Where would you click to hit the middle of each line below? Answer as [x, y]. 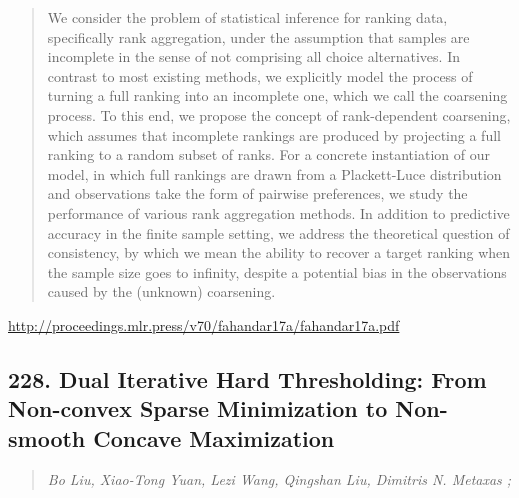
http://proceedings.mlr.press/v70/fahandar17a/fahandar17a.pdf [204, 324]
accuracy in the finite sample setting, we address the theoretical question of [278, 232]
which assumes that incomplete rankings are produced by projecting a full [274, 134]
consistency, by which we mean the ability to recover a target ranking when [279, 252]
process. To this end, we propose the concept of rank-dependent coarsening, [279, 114]
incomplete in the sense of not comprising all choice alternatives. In [253, 56]
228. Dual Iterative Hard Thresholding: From [247, 378]
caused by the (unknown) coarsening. [161, 291]
